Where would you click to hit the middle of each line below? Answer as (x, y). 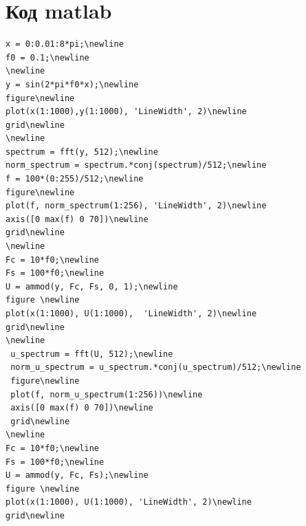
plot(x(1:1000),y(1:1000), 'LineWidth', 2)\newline (126, 112)
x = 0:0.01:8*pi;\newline (65, 44)
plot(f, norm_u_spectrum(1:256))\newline (107, 394)
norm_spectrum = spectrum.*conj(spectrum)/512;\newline (136, 165)
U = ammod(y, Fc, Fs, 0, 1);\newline (92, 286)
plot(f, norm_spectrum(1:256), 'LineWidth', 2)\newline (136, 206)
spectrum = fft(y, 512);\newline (82, 152)
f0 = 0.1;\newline (47, 57)
